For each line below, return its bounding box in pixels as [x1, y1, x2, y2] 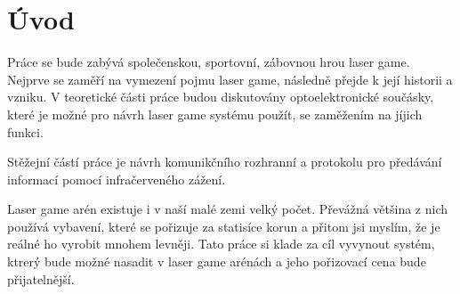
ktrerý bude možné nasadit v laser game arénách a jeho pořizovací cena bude [7, 252, 426, 271]
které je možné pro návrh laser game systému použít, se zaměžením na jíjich [7, 104, 423, 123]
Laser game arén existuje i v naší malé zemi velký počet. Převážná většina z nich [7, 200, 448, 218]
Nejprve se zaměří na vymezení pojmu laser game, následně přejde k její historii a [7, 69, 453, 88]
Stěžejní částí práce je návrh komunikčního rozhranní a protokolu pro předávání [7, 152, 442, 171]
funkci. [7, 122, 44, 141]
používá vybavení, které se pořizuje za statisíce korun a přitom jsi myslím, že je [7, 216, 440, 235]
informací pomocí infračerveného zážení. [7, 169, 226, 188]
